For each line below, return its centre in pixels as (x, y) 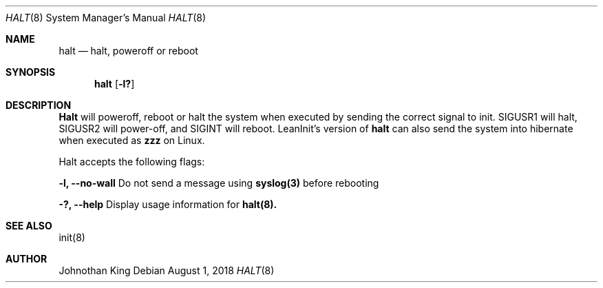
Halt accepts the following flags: (132, 162)
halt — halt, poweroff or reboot (128, 51)
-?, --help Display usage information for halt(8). (168, 204)
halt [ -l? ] (115, 84)
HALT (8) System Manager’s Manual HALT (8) (106, 18)
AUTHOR (27, 259)
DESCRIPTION (39, 105)
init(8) (72, 237)
